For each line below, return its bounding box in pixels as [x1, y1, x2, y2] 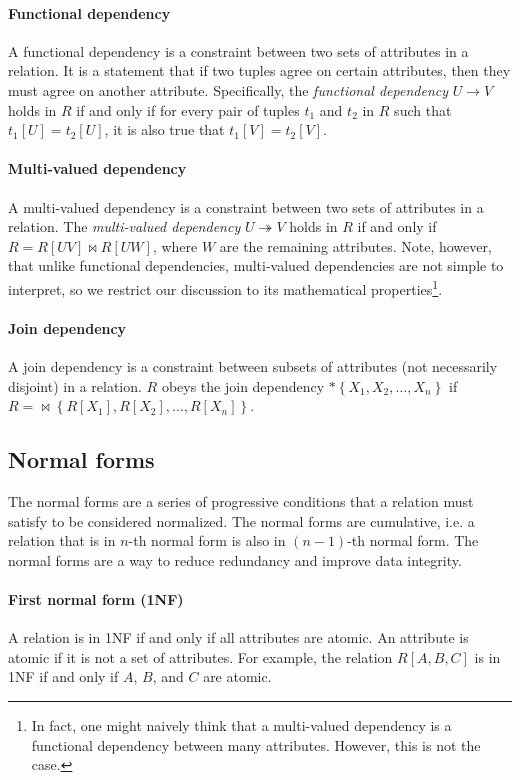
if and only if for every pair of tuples [76, 99, 300, 120]
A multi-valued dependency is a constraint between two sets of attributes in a [8, 196, 484, 217]
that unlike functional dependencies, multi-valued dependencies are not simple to [8, 255, 504, 276]
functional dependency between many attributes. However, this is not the [31, 734, 481, 755]
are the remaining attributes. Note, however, [219, 235, 492, 256]
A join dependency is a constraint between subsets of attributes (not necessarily [8, 355, 498, 376]
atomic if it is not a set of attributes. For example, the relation [8, 646, 393, 667]
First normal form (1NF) [8, 588, 184, 609]
